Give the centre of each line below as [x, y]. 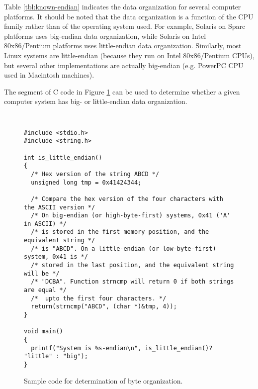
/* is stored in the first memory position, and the [120, 232]
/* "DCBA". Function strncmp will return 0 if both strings [132, 282]
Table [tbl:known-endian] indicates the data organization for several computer [123, 6]
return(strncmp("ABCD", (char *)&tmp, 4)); [104, 307]
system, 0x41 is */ [56, 257]
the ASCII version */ [60, 207]
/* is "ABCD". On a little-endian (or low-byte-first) [124, 248]
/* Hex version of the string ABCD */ [95, 174]
